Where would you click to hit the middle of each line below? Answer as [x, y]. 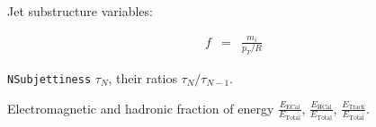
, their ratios [143, 77]
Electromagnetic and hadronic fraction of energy [141, 108]
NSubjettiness [49, 79]
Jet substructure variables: [80, 11]
